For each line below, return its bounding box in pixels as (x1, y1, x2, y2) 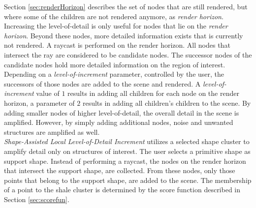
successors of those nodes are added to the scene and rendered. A (4, 78, 201, 89)
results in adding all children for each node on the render (67, 88, 239, 98)
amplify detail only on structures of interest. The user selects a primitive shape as (4, 146, 251, 156)
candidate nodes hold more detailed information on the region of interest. (4, 59, 225, 69)
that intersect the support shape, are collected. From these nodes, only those (4, 165, 235, 176)
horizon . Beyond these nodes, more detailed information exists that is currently (4, 30, 243, 40)
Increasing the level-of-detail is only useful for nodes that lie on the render (4, 21, 228, 31)
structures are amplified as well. (4, 126, 100, 137)
